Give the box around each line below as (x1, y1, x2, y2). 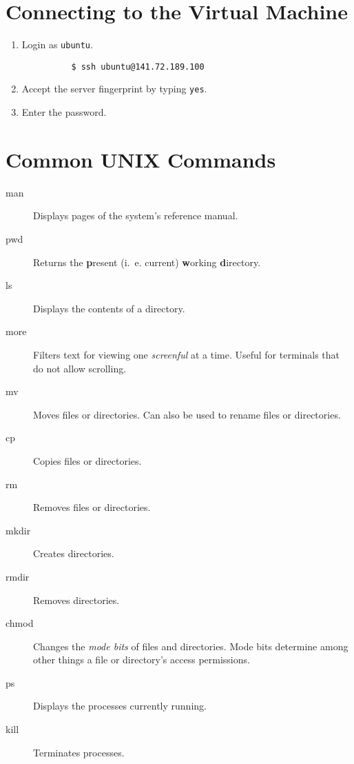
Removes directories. (33, 592, 120, 607)
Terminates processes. (33, 745, 125, 759)
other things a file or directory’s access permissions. (33, 652, 250, 667)
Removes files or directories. (33, 500, 151, 514)
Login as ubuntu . (21, 37, 93, 52)
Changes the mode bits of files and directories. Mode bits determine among (33, 639, 348, 653)
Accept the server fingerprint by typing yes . (21, 81, 207, 96)
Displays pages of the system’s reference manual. (33, 208, 238, 223)
